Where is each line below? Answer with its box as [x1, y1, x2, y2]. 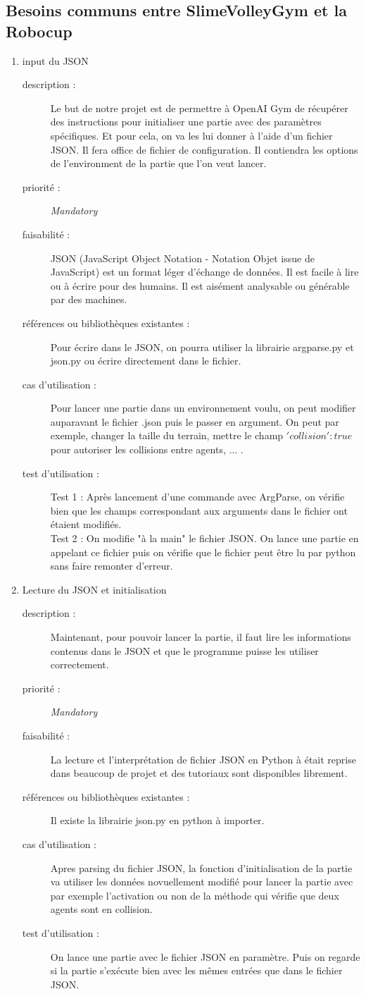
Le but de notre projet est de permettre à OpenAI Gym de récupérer [50, 100, 348, 115]
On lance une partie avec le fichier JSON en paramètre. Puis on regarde [50, 949, 360, 964]
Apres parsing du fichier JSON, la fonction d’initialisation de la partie [50, 860, 353, 875]
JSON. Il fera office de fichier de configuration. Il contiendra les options [50, 142, 358, 157]
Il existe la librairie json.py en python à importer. [50, 813, 265, 828]
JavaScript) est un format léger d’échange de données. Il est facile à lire [50, 264, 359, 279]
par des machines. [50, 292, 127, 307]
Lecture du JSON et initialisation [22, 582, 167, 596]
